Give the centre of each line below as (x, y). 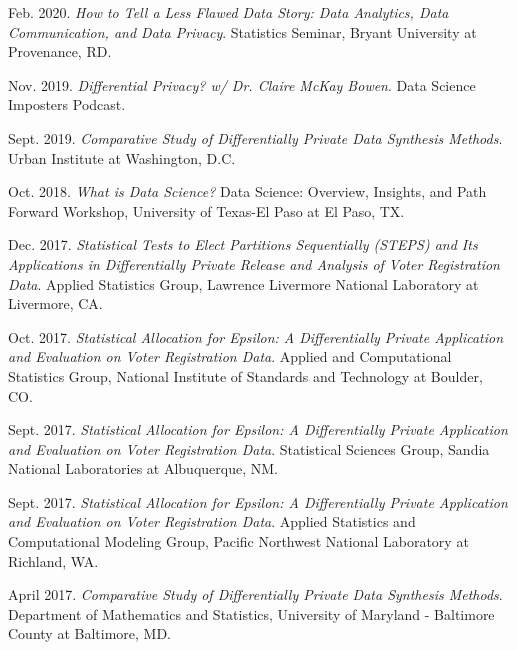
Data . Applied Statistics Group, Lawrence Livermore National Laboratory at (243, 283)
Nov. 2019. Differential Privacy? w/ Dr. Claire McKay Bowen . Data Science (242, 84)
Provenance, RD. (60, 51)
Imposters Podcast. (67, 104)
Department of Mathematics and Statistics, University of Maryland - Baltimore (251, 613)
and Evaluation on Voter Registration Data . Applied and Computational (230, 356)
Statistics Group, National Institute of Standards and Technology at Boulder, (245, 375)
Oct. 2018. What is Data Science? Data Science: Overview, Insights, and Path (247, 191)
